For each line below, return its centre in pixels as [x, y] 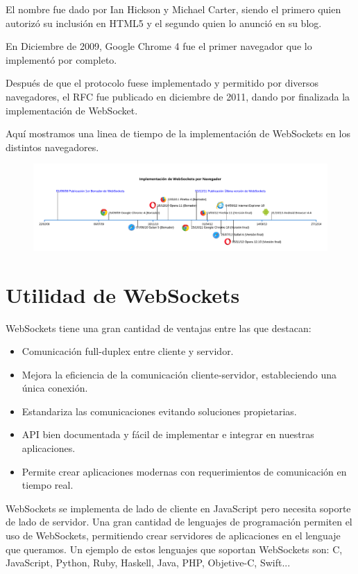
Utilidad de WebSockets [123, 294]
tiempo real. [48, 485]
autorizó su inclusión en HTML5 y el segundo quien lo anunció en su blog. [164, 23]
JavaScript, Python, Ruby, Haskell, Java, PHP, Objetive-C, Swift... [148, 563]
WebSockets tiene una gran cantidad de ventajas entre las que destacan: [159, 328]
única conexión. [55, 388]
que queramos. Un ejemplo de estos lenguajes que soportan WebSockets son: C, [174, 549]
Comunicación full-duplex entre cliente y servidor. [128, 351]
